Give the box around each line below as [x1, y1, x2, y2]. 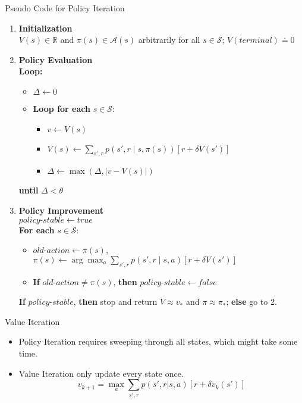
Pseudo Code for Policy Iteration [5, 2, 125, 14]
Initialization [18, 21, 73, 34]
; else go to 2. [226, 295, 277, 308]
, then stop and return [73, 295, 158, 308]
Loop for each [33, 102, 90, 114]
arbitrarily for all [138, 33, 200, 46]
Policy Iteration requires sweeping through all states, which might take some [18, 335, 298, 348]
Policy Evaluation [18, 53, 93, 65]
